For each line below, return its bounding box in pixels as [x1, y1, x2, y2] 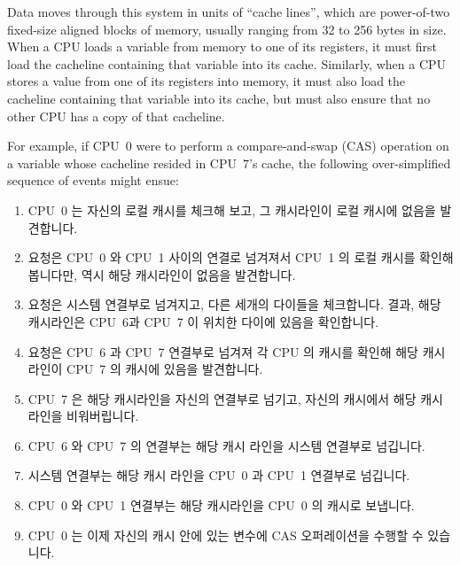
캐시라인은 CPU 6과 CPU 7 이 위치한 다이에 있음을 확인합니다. [27, 312, 379, 330]
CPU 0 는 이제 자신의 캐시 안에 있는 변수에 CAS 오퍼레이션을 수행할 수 [27, 525, 424, 544]
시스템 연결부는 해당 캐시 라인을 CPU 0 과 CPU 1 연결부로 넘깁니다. [27, 466, 410, 485]
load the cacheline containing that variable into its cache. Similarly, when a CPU [7, 54, 447, 73]
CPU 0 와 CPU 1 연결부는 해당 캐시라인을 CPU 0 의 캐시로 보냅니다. [27, 496, 415, 515]
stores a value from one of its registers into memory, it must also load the [7, 72, 406, 90]
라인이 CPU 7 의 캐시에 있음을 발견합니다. [27, 360, 263, 378]
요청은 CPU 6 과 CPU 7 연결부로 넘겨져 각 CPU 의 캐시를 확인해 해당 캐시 [27, 342, 446, 361]
